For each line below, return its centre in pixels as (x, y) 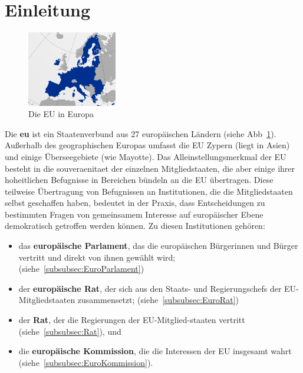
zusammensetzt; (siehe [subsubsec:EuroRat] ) (158, 300)
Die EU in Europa (61, 114)
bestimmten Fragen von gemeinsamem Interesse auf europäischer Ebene (134, 214)
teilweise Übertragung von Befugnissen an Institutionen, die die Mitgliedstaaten (149, 191)
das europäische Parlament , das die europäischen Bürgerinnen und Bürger (158, 246)
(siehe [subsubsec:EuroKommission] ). (86, 362)
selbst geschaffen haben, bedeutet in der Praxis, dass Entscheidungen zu (135, 203)
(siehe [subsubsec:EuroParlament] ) (81, 269)
